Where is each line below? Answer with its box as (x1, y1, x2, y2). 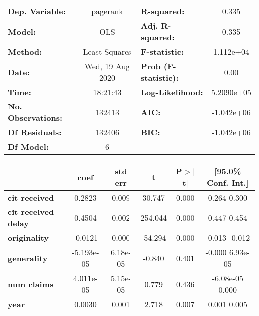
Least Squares (83, 46, 131, 57)
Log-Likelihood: (141, 86, 203, 98)
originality (8, 232, 49, 243)
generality (8, 252, 48, 264)
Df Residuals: (8, 126, 62, 138)
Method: (8, 46, 42, 57)
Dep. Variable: (8, 5, 66, 17)
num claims (8, 278, 54, 290)
